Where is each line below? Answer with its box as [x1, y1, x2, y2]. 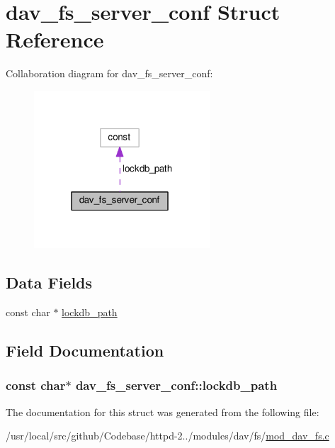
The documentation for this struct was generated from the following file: [6, 404, 319, 419]
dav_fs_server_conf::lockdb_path [75, 376, 278, 394]
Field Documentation [6, 340, 164, 362]
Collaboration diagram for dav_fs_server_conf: [6, 66, 213, 81]
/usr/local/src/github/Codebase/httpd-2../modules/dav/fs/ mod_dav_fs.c [6, 428, 329, 443]
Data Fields [6, 271, 93, 293]
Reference [6, 25, 104, 54]
